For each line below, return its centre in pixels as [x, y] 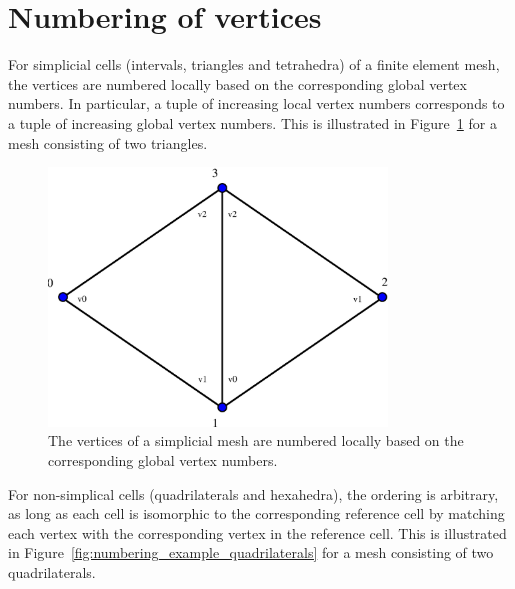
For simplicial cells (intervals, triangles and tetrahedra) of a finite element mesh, [254, 64]
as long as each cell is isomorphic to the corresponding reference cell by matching [256, 513]
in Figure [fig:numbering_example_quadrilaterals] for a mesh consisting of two [251, 552]
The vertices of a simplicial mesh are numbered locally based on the [256, 440]
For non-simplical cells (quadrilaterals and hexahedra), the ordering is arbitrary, [253, 493]
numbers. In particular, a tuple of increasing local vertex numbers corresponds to [256, 103]
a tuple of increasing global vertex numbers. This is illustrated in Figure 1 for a [252, 122]
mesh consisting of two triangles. [108, 142]
